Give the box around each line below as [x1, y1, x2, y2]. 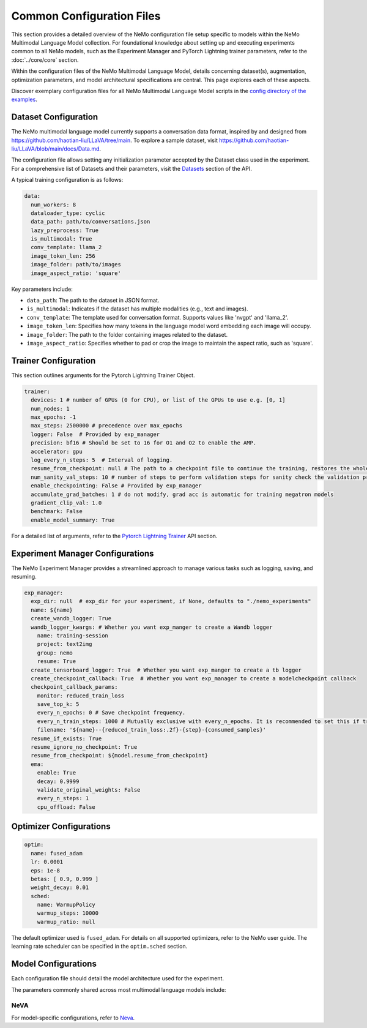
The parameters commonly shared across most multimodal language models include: [11, 986, 226, 993]
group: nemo [37, 649, 73, 656]
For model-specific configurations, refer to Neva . [11, 1014, 135, 1021]
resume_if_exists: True [31, 735, 102, 742]
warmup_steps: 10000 [37, 910, 99, 917]
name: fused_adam [31, 850, 83, 857]
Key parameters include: [11, 285, 73, 293]
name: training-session [37, 632, 108, 639]
